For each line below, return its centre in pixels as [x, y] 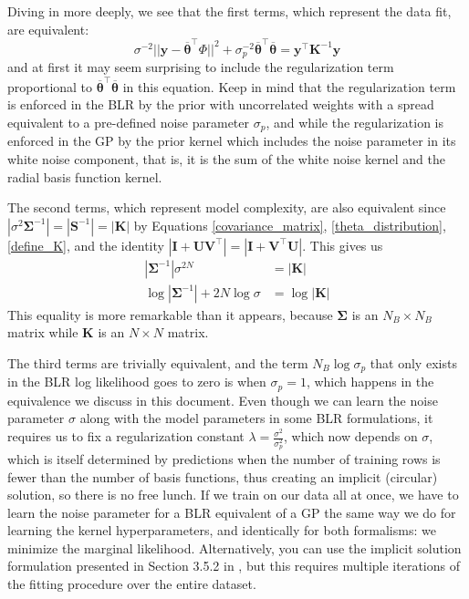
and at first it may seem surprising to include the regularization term [201, 67]
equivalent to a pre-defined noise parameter [129, 122]
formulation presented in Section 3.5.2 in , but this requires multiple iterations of [234, 566]
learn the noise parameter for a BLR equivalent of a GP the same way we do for [232, 512]
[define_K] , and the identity [86, 245]
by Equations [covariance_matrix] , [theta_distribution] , [290, 225]
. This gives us [343, 245]
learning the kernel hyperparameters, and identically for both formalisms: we [222, 530]
